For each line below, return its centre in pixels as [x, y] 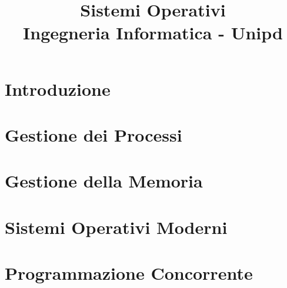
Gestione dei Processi [94, 134]
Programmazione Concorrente [129, 273]
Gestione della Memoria [104, 181]
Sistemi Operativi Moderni [116, 227]
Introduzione [58, 88]
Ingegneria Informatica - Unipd [153, 33]
